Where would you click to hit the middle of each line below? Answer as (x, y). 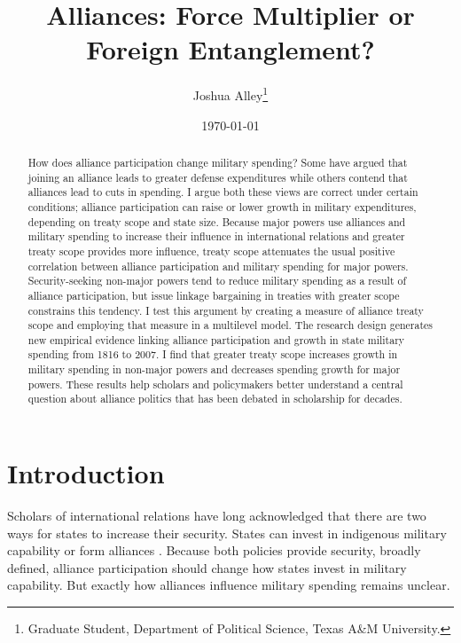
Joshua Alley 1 (230, 94)
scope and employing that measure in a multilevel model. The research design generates (230, 325)
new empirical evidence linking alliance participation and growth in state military (216, 339)
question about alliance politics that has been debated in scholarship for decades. (215, 399)
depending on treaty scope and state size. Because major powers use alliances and (217, 221)
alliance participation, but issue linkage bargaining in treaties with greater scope (214, 295)
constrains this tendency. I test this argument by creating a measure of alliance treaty (226, 310)
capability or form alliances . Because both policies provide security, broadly (214, 550)
